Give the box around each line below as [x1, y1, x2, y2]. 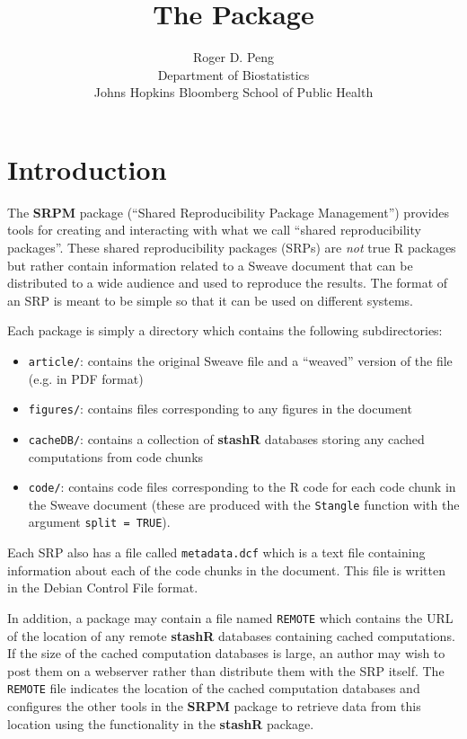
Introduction [7, 150, 167, 187]
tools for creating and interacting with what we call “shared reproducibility [7, 220, 421, 239]
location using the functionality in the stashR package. [7, 714, 314, 733]
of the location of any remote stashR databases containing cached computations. [7, 626, 455, 645]
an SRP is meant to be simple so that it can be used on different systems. [7, 290, 414, 309]
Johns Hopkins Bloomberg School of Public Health [93, 83, 374, 102]
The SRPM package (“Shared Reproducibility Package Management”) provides [7, 202, 450, 221]
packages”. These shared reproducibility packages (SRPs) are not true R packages [7, 238, 456, 257]
